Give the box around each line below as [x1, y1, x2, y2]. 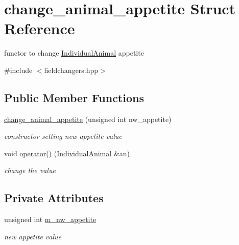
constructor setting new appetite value [4, 131, 122, 141]
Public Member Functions [4, 89, 144, 105]
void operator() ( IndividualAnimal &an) [4, 148, 130, 158]
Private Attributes [4, 190, 104, 206]
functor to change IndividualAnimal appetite [4, 47, 144, 58]
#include [4, 64, 33, 75]
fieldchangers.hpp [44, 64, 99, 75]
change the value [4, 165, 56, 176]
